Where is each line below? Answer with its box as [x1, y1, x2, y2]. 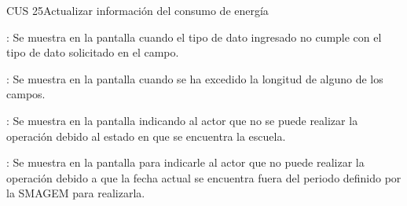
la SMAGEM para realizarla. [6, 185, 145, 201]
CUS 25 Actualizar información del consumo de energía [6, 2, 269, 18]
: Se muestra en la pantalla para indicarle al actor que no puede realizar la [6, 154, 365, 171]
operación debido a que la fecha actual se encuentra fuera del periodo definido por [6, 169, 401, 186]
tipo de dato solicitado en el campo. [6, 44, 179, 61]
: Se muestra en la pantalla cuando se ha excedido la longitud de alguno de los [6, 70, 383, 86]
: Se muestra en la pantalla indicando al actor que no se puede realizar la [6, 112, 358, 128]
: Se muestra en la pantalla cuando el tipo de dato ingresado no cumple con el [6, 28, 382, 45]
